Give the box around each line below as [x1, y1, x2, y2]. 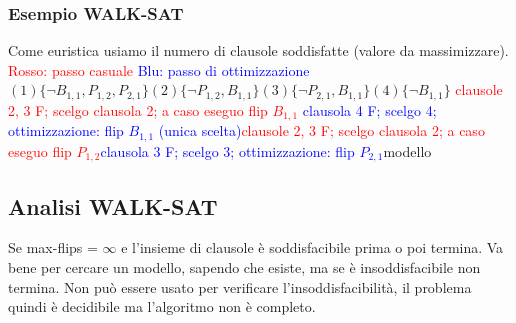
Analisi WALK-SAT [8, 190, 218, 221]
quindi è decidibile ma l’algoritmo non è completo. [8, 296, 316, 317]
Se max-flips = [8, 237, 98, 258]
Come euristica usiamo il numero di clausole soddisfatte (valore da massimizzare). [8, 40, 509, 61]
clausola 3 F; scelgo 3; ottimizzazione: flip [100, 140, 355, 161]
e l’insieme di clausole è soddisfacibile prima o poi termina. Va [121, 237, 504, 258]
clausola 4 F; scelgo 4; [302, 99, 437, 120]
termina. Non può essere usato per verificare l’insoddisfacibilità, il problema [8, 276, 472, 297]
